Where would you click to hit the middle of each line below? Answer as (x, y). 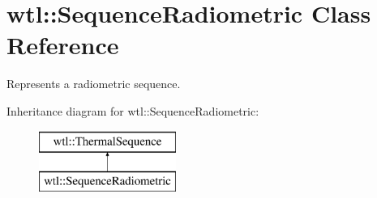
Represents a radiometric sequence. (94, 84)
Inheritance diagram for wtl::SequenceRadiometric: (133, 110)
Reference (63, 45)
